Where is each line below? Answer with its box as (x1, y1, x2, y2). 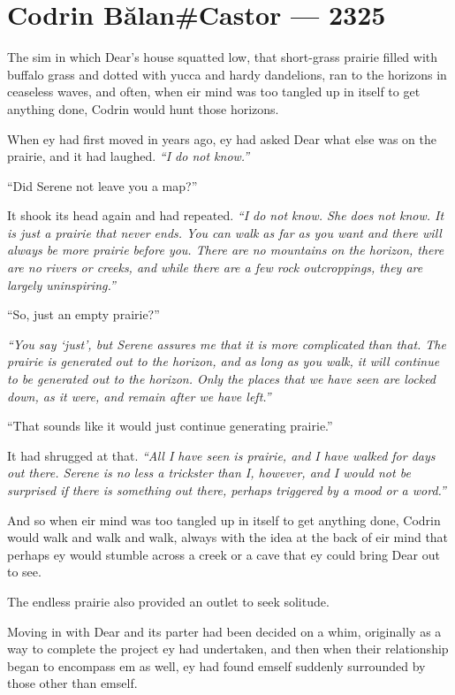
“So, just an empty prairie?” (7, 305, 160, 324)
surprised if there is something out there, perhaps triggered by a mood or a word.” (7, 481, 446, 499)
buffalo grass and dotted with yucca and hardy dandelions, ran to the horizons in (7, 65, 447, 83)
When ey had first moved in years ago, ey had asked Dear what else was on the (7, 129, 436, 148)
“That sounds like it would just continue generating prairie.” (7, 416, 333, 435)
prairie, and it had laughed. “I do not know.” (7, 147, 250, 165)
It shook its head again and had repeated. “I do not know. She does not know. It (7, 206, 444, 225)
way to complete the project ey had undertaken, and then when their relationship (7, 639, 449, 658)
